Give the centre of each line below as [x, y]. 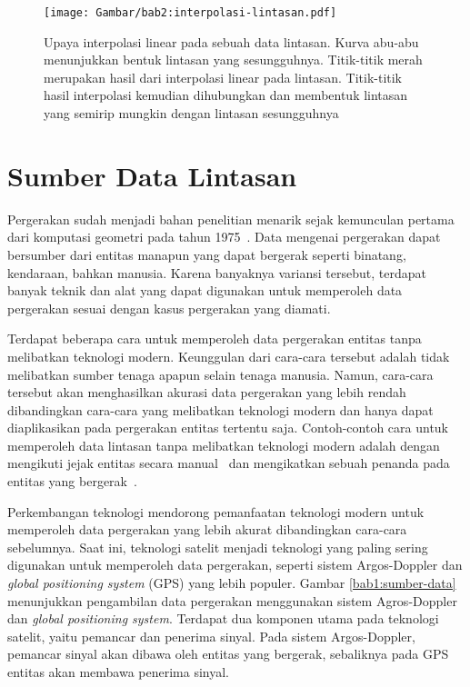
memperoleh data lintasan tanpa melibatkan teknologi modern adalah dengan [224, 445]
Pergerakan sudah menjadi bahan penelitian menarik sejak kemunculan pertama [231, 219]
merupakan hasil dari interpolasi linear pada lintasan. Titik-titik [223, 77]
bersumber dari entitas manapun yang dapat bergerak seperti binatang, [207, 254]
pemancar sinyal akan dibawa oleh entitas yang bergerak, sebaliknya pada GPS [228, 654]
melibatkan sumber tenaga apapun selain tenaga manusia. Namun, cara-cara [220, 374]
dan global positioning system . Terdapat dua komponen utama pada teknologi [223, 618]
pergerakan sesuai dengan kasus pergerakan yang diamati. [169, 308]
